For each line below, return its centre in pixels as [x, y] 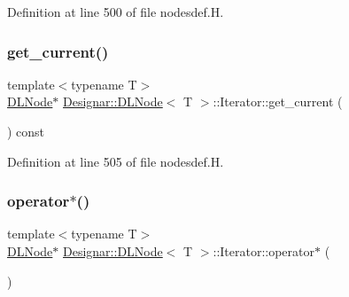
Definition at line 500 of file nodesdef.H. [116, 12]
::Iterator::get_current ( [278, 102]
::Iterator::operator [264, 251]
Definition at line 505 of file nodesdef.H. [116, 161]
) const [26, 131]
